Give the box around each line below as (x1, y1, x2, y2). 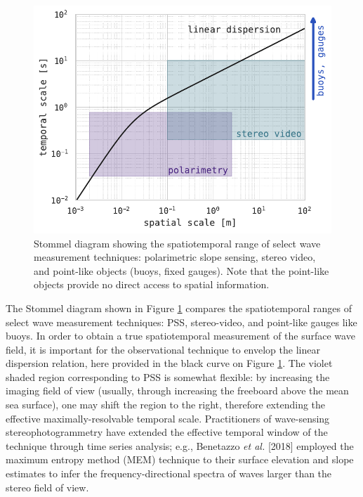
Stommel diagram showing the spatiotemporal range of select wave (34, 235, 321, 250)
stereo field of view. (6, 479, 89, 494)
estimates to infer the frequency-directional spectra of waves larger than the (6, 466, 332, 481)
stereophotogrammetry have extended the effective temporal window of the (6, 425, 328, 439)
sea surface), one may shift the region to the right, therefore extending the (6, 397, 326, 412)
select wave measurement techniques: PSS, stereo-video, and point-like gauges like (6, 314, 357, 329)
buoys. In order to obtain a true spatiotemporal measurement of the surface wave (6, 328, 355, 343)
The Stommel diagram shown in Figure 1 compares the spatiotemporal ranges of (6, 300, 352, 315)
